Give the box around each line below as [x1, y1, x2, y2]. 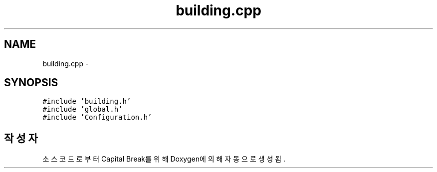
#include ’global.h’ [42, 105, 123, 114]
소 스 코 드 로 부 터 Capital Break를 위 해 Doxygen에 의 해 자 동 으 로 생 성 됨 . [42, 155, 286, 164]
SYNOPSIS [4, 76, 58, 89]
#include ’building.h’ [42, 97, 131, 106]
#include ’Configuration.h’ [42, 113, 152, 122]
